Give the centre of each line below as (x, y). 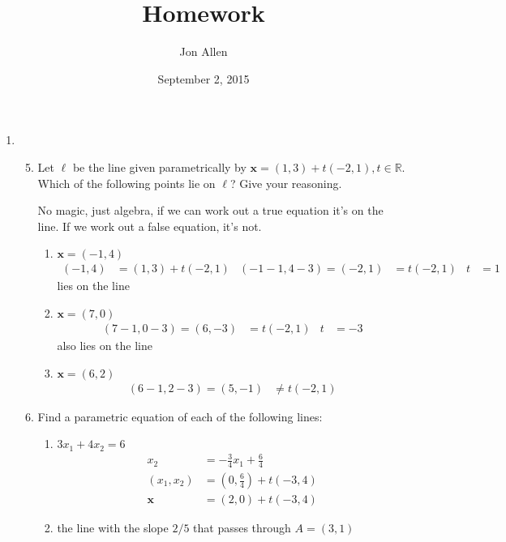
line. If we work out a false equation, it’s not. (150, 226)
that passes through (242, 528)
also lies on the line (105, 345)
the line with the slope (113, 528)
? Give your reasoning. (286, 183)
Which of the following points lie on (126, 183)
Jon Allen (204, 51)
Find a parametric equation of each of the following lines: (180, 416)
